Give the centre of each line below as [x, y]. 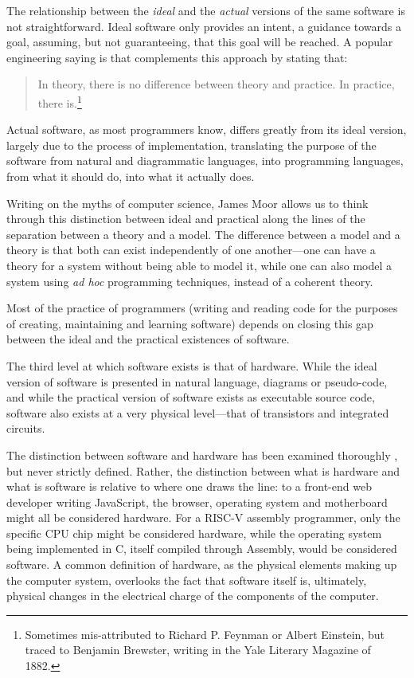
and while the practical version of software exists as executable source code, [191, 397]
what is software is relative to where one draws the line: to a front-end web [189, 486]
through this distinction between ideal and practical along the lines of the [186, 219]
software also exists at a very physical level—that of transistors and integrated [198, 412]
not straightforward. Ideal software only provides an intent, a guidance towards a [204, 26]
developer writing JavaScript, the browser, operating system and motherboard [197, 502]
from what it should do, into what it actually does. [131, 176]
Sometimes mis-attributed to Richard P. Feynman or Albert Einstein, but [205, 634]
